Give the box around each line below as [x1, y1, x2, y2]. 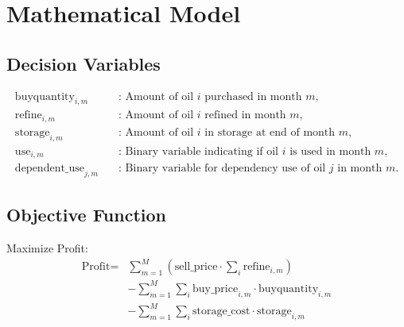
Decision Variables [6, 51, 161, 75]
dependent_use [14, 163, 85, 175]
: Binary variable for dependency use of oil [118, 163, 326, 175]
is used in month [289, 145, 371, 157]
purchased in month [204, 90, 302, 102]
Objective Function [6, 202, 167, 227]
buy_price [192, 283, 239, 294]
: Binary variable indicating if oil [118, 145, 278, 157]
